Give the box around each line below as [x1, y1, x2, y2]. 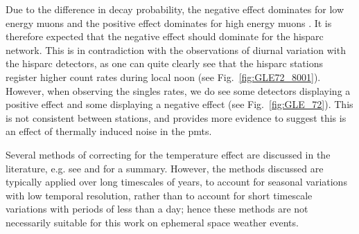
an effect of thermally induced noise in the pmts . [6, 124, 212, 138]
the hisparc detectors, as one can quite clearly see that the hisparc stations [6, 56, 324, 71]
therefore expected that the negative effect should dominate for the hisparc [6, 29, 324, 44]
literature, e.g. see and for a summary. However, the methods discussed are [6, 161, 324, 175]
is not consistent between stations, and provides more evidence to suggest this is [6, 110, 347, 125]
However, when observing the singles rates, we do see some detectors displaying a [6, 83, 351, 98]
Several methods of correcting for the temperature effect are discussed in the [6, 147, 331, 161]
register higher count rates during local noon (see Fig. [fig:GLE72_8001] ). [6, 69, 321, 84]
